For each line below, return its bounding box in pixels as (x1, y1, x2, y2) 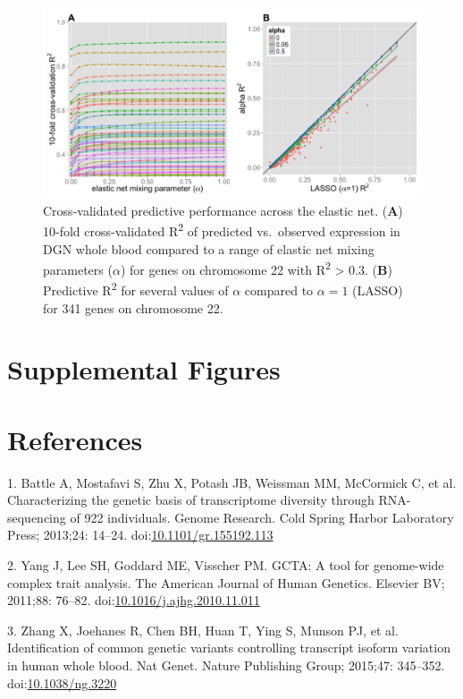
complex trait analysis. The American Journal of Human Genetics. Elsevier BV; (7, 573, 445, 592)
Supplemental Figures (7, 351, 281, 388)
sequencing (7, 507, 66, 526)
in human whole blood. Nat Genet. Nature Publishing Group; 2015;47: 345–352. (7, 656, 445, 675)
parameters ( (43, 260, 113, 278)
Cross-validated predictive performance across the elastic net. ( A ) (43, 200, 403, 219)
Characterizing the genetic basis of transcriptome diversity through (7, 490, 375, 509)
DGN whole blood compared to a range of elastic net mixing (43, 239, 375, 258)
